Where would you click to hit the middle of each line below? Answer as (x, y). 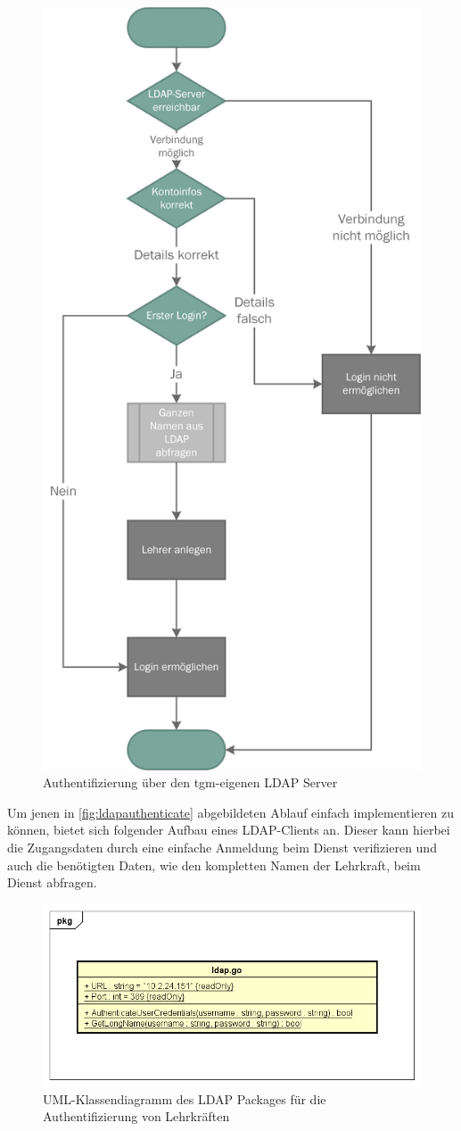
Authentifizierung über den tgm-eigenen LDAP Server (190, 782)
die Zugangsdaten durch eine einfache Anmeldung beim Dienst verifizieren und (222, 848)
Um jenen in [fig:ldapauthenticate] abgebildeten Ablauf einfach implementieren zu (230, 812)
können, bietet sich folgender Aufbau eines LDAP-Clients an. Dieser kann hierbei (229, 830)
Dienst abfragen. (52, 882)
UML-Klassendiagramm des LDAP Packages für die (185, 1098)
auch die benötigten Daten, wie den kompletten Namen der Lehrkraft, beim (214, 865)
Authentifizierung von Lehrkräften (136, 1116)
